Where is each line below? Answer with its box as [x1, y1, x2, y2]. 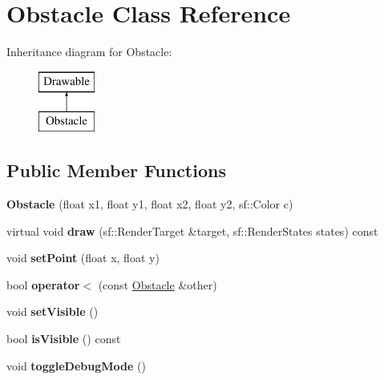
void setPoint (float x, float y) [6, 249, 160, 266]
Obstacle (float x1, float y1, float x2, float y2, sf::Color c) [6, 196, 293, 212]
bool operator [6, 276, 80, 293]
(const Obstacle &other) [98, 276, 217, 293]
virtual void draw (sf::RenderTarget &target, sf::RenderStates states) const [6, 222, 378, 239]
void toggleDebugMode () [6, 357, 146, 374]
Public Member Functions [6, 158, 226, 183]
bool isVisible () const [6, 330, 121, 347]
